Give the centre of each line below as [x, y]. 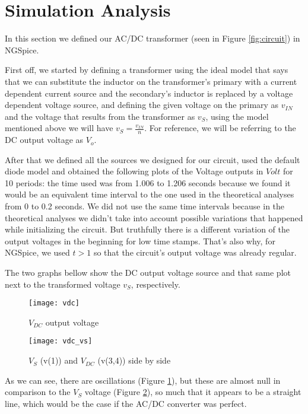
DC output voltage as [44, 140]
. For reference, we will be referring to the [220, 128]
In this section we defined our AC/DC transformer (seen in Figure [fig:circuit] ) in [153, 38]
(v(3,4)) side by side [134, 360]
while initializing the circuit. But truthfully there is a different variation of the [147, 229]
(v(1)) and [59, 360]
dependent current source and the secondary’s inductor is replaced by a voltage [149, 93]
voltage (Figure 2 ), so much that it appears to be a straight [193, 392]
